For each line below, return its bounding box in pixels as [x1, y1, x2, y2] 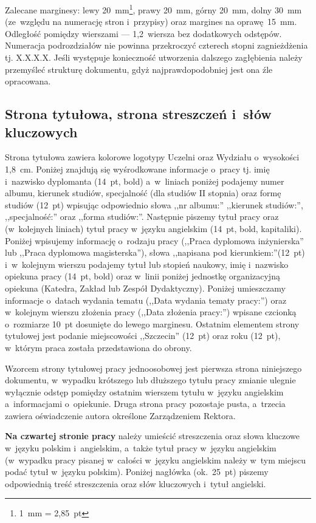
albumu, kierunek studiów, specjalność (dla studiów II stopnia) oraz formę [5, 186, 281, 199]
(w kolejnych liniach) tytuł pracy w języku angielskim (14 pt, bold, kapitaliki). [5, 222, 302, 234]
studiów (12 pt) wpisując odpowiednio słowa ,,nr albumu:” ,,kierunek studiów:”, [5, 198, 303, 211]
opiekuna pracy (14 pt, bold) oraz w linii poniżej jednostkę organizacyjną [5, 270, 280, 282]
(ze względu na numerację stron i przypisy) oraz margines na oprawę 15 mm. [5, 15, 297, 28]
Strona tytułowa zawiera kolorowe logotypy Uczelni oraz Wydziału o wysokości [5, 151, 300, 163]
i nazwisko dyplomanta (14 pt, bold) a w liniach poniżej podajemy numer [5, 174, 284, 187]
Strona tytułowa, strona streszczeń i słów [5, 104, 272, 123]
